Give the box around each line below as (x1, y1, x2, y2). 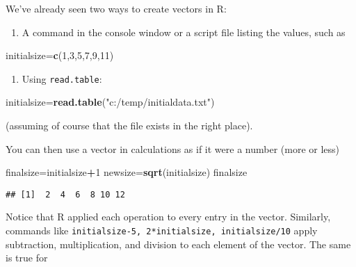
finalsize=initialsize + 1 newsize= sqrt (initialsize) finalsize (6, 165, 248, 179)
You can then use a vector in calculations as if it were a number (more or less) (6, 141, 340, 156)
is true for (6, 250, 48, 265)
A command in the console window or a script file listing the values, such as (22, 24, 346, 39)
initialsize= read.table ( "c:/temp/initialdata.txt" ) (6, 95, 215, 109)
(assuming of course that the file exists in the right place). (6, 118, 253, 133)
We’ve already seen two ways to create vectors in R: (6, 1, 227, 15)
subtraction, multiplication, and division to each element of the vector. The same (6, 236, 351, 251)
